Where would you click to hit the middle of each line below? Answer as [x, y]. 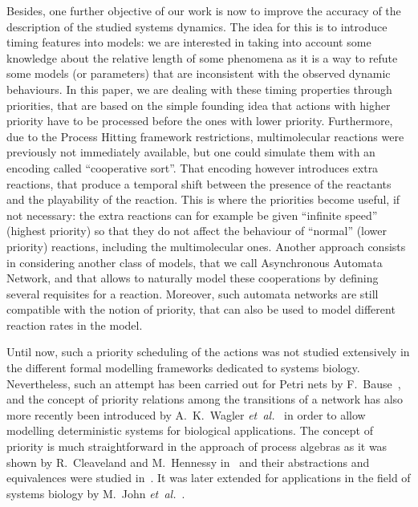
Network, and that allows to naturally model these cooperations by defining [193, 278]
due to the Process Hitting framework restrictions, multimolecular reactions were [205, 136]
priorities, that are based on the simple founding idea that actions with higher [199, 105]
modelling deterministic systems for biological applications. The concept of [190, 430]
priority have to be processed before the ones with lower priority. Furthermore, [200, 121]
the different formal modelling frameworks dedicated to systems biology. [183, 368]
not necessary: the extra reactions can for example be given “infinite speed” [192, 215]
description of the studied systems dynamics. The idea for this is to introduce [197, 26]
